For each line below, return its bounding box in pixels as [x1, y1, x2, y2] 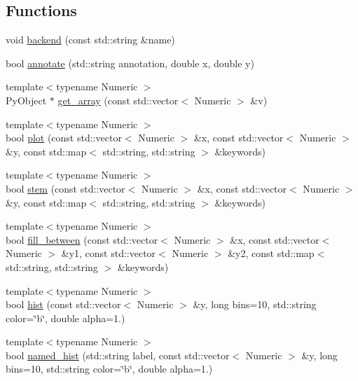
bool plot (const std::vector [6, 130, 122, 145]
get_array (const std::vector [57, 92, 179, 107]
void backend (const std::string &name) [6, 32, 175, 47]
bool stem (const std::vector [6, 181, 125, 195]
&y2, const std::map [228, 246, 315, 261]
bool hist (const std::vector [6, 297, 121, 312]
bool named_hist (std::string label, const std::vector [6, 347, 230, 362]
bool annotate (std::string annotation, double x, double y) [6, 55, 254, 70]
